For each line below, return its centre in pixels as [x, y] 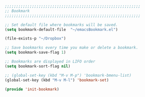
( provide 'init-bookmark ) [32, 89]
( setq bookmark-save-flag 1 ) [35, 53]
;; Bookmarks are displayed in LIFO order [50, 62]
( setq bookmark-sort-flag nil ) [38, 66]
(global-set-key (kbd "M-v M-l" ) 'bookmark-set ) [57, 80]
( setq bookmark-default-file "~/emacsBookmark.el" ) [61, 29]
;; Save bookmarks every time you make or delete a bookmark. [71, 48]
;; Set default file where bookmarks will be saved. [61, 25]
